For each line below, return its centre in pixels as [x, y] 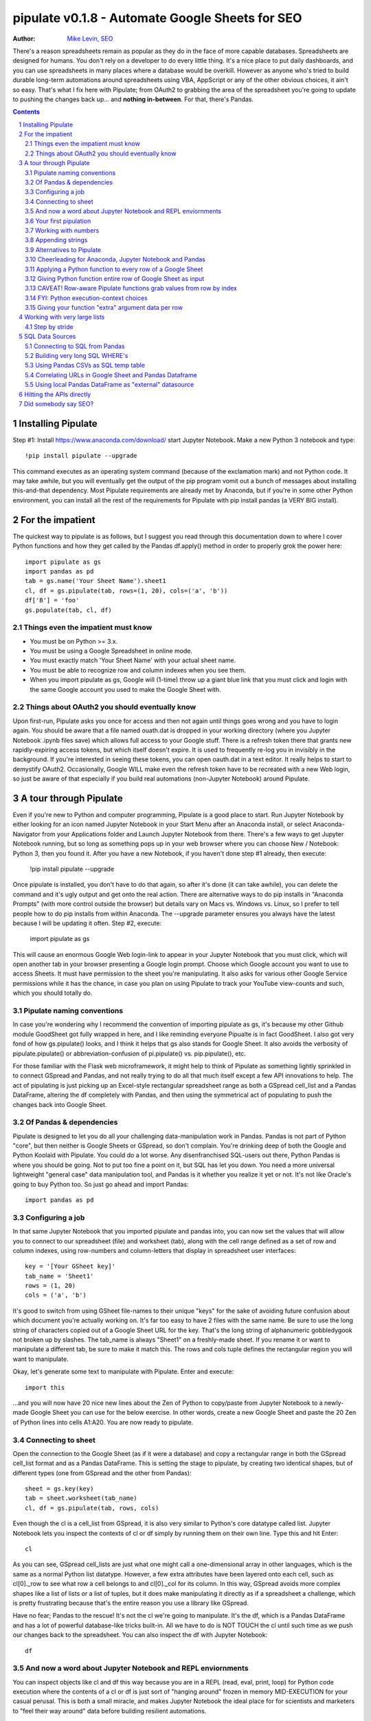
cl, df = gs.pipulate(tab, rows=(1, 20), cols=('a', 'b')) [126, 591]
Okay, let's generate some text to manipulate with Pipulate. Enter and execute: [123, 1372]
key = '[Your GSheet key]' [70, 1266]
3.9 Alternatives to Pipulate [63, 250]
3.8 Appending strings [56, 240]
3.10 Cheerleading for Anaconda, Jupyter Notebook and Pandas [115, 260]
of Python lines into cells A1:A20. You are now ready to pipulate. [103, 1422]
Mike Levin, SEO [90, 39]
